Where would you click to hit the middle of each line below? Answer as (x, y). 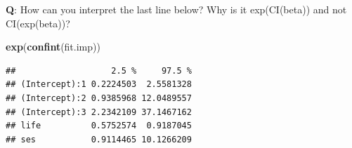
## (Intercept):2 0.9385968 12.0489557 (99, 98)
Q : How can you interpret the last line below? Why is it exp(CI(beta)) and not (176, 9)
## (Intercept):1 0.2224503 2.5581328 (99, 85)
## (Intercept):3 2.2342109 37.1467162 (99, 112)
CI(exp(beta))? (38, 23)
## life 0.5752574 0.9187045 (99, 126)
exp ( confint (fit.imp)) (53, 47)
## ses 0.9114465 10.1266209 (99, 139)
